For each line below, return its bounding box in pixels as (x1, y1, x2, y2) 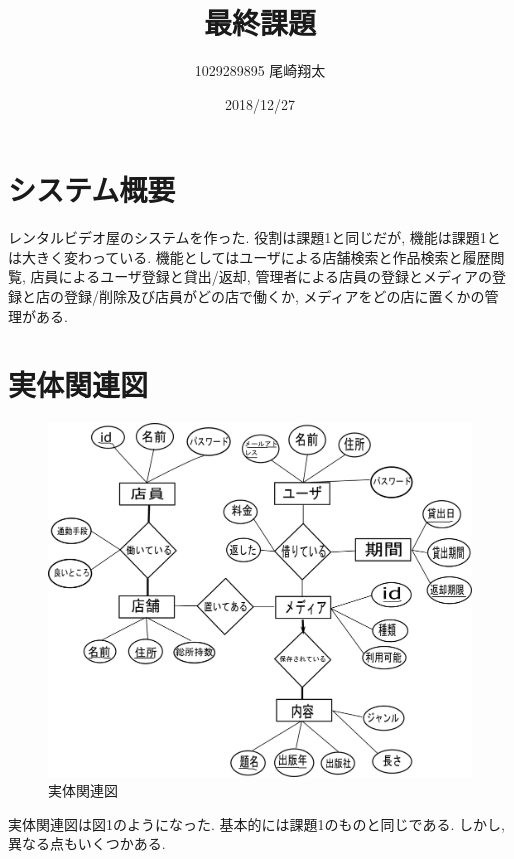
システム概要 (8, 169, 176, 210)
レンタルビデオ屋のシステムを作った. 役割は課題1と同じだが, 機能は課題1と (8, 227, 501, 248)
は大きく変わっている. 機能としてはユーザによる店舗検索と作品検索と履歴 (8, 246, 491, 267)
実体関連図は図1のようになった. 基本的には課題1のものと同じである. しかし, (8, 813, 505, 834)
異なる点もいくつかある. (8, 833, 166, 854)
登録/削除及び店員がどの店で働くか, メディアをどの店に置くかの (63, 286, 485, 307)
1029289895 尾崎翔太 (194, 60, 326, 81)
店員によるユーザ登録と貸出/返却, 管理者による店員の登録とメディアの (30, 266, 493, 287)
